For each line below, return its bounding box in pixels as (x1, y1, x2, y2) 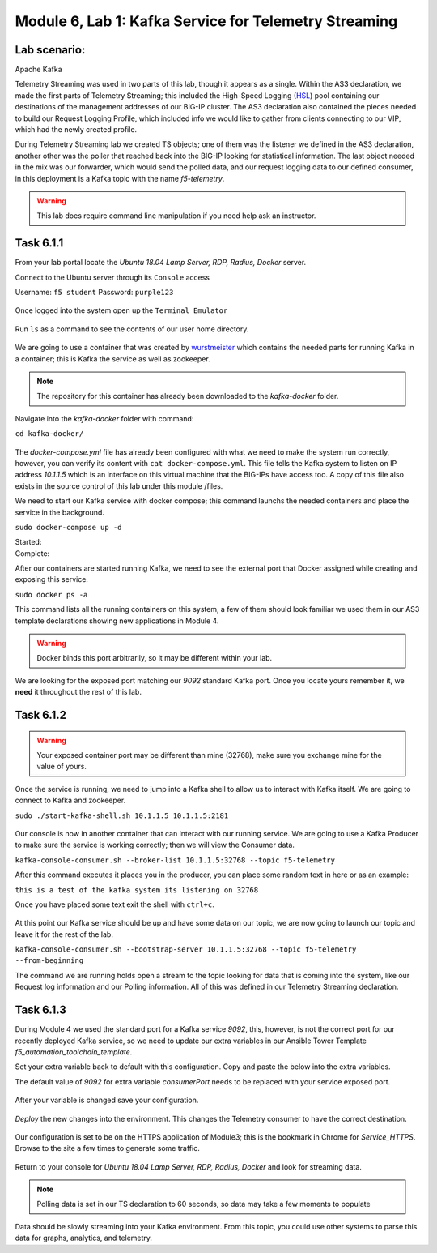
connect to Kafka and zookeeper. (15, 795, 126, 806)
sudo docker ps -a (15, 590, 88, 599)
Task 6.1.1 (15, 236, 64, 250)
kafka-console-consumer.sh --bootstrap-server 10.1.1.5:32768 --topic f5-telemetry (15, 945, 357, 954)
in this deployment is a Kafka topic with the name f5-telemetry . (15, 173, 225, 183)
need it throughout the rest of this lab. (15, 687, 142, 697)
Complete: (15, 548, 50, 558)
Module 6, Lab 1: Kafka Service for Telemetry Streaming (15, 12, 398, 30)
